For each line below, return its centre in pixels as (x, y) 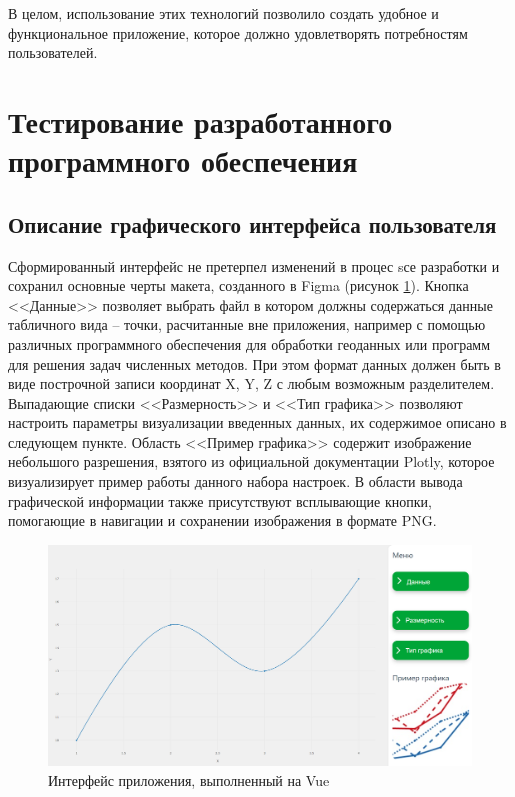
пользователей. (53, 52)
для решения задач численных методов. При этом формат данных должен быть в (254, 363)
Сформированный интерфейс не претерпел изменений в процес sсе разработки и (254, 265)
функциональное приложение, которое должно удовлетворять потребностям (238, 32)
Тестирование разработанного (200, 120)
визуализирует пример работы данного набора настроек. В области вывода (235, 481)
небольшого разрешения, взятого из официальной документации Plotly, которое (251, 461)
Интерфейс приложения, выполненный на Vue (189, 779)
